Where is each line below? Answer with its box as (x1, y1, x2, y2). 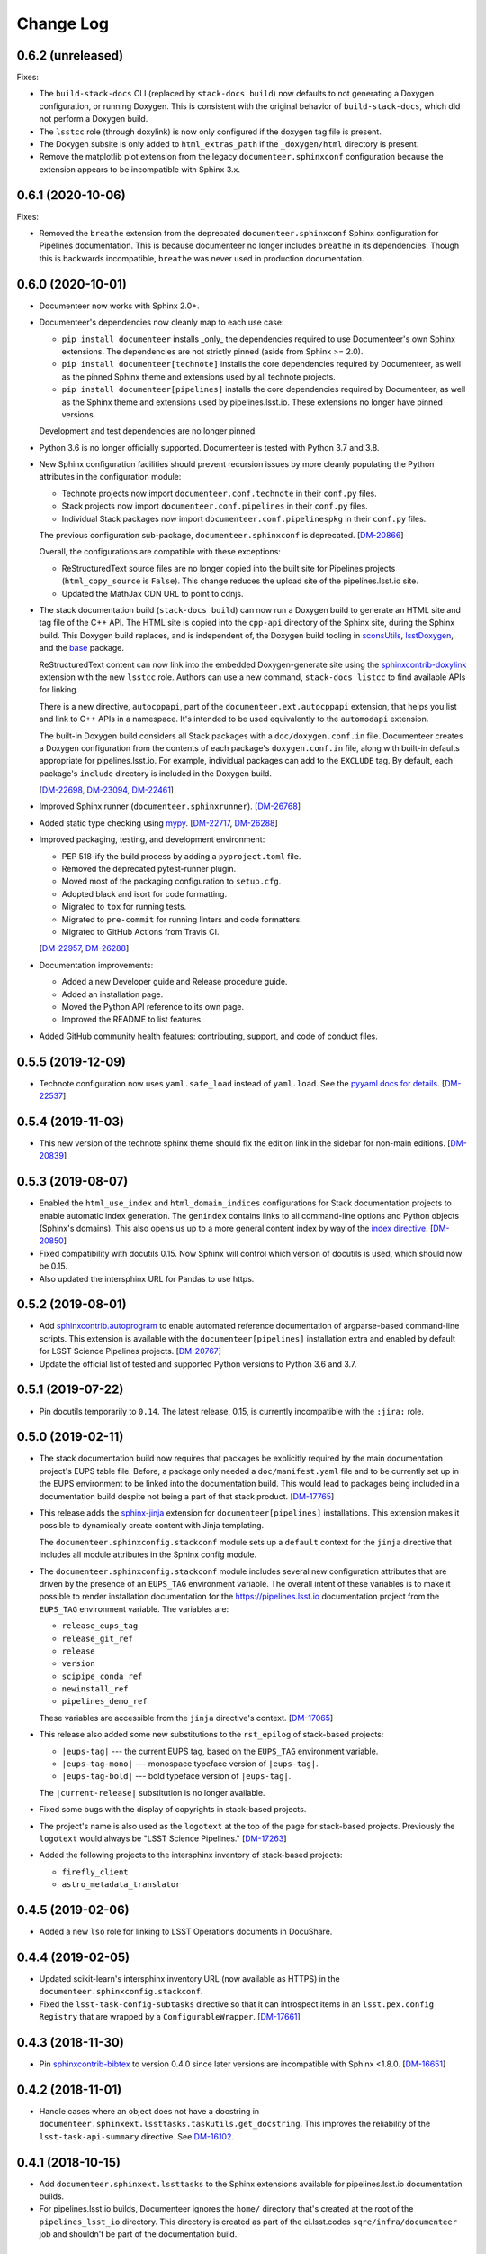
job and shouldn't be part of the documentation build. (39, 2229, 238, 2240)
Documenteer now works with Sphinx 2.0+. (39, 300, 200, 311)
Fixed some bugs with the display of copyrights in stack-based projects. (39, 1804, 307, 1815)
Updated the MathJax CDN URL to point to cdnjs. (61, 588, 244, 599)
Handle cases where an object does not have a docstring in (39, 2105, 260, 2116)
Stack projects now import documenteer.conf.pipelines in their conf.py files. (61, 500, 368, 511)
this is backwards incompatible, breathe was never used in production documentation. (39, 252, 364, 263)
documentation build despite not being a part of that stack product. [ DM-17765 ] (39, 1490, 335, 1501)
